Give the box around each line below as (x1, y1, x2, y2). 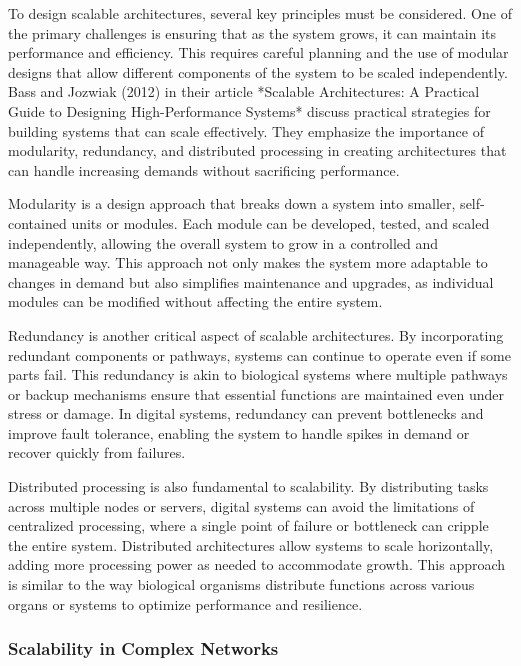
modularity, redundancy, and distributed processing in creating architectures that (8, 140, 507, 161)
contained (8, 212, 67, 233)
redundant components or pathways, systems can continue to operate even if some (8, 344, 511, 365)
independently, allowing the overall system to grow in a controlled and (8, 232, 439, 253)
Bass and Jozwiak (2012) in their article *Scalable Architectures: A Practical (8, 81, 480, 102)
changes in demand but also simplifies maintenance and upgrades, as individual (8, 271, 494, 292)
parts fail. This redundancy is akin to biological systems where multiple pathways (8, 364, 508, 385)
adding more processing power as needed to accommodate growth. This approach (8, 554, 506, 575)
